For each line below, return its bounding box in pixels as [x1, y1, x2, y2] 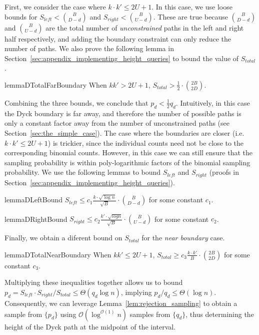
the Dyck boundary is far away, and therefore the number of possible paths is [4, 108, 241, 118]
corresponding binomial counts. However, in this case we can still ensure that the [4, 147, 253, 158]
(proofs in [209, 167, 239, 177]
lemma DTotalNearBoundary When [4, 249, 111, 259]
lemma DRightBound [4, 213, 67, 224]
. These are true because [153, 11, 228, 22]
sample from [4, 308, 42, 319]
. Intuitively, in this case [175, 97, 250, 108]
